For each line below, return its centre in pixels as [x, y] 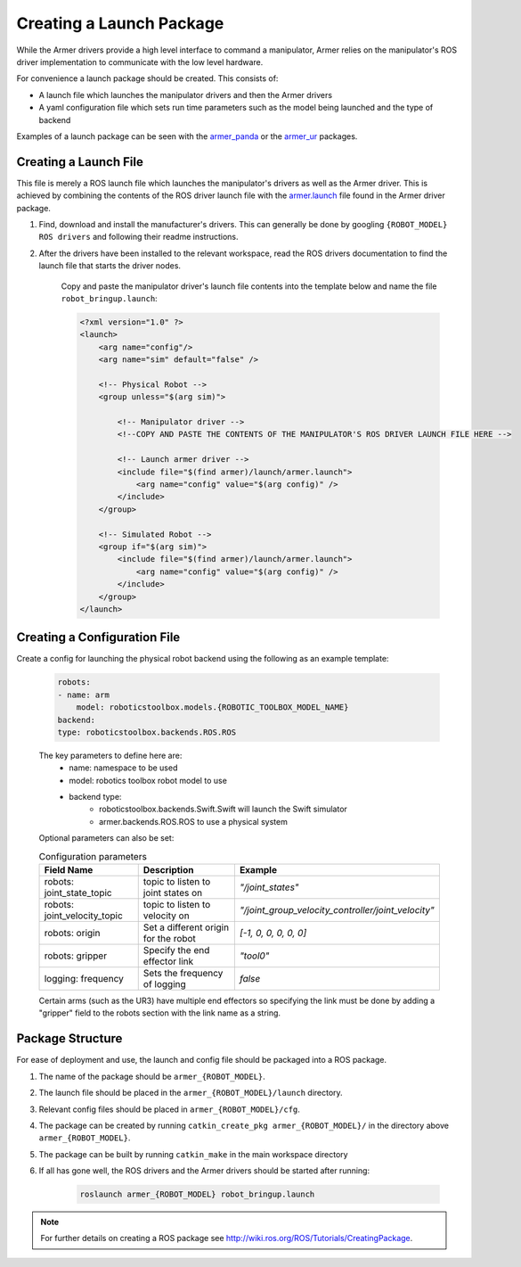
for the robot [169, 939]
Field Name [69, 870]
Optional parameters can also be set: [106, 838]
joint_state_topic [78, 893]
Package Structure [69, 1039]
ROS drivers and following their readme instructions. [139, 237]
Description [168, 870]
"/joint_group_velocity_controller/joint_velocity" [337, 910]
